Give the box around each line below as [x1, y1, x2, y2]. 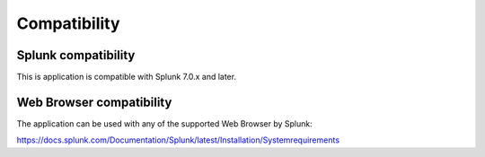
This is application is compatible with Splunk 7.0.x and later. [16, 72, 237, 83]
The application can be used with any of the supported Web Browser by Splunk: [16, 118, 313, 129]
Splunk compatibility [16, 48, 136, 63]
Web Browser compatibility [16, 94, 172, 109]
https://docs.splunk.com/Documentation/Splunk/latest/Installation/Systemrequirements [16, 135, 340, 145]
